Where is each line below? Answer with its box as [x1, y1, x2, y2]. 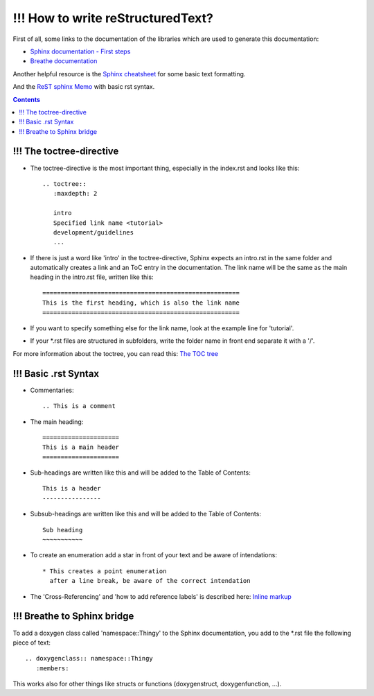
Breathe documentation [30, 57, 98, 65]
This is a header [42, 484, 101, 493]
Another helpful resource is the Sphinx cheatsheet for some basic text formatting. [12, 69, 246, 78]
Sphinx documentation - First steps [30, 47, 131, 56]
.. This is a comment [42, 402, 116, 410]
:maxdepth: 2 [53, 189, 98, 198]
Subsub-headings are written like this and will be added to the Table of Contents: [30, 510, 261, 518]
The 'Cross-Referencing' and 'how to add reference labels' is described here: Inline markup [30, 592, 292, 600]
